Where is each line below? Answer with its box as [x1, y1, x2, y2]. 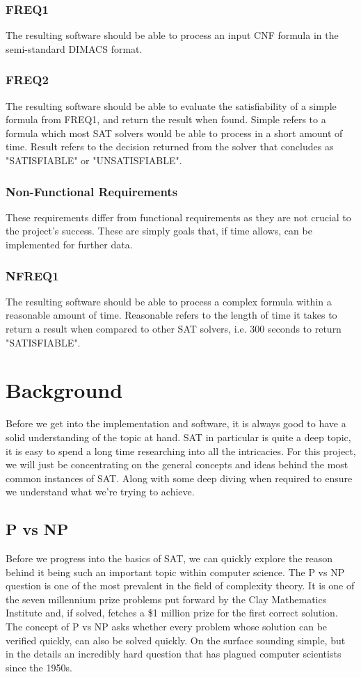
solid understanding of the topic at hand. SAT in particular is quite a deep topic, [6, 429, 351, 444]
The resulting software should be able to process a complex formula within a [6, 294, 332, 308]
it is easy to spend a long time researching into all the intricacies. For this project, [6, 443, 356, 458]
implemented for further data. [6, 237, 133, 251]
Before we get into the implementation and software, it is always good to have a [6, 416, 346, 431]
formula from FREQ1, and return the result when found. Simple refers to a [6, 112, 326, 127]
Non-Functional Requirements [6, 182, 178, 200]
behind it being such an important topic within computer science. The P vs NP [6, 564, 345, 579]
